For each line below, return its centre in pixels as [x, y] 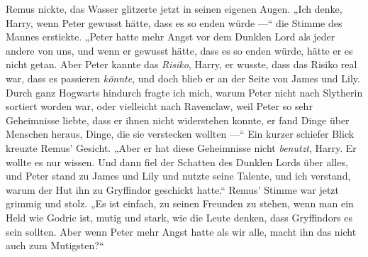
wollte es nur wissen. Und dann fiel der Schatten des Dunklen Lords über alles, [177, 162]
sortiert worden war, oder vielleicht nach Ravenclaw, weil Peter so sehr [159, 106]
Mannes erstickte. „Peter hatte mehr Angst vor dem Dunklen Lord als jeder [171, 37]
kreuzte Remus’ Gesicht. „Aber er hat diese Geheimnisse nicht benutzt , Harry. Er [181, 147]
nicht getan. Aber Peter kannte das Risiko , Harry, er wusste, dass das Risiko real [182, 64]
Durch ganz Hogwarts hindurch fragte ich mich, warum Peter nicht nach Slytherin [184, 92]
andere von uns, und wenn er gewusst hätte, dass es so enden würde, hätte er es [179, 50]
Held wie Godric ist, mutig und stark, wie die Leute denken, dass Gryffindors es [179, 217]
